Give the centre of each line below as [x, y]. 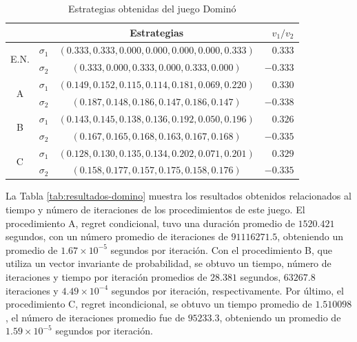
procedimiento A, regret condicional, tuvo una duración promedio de [150, 223]
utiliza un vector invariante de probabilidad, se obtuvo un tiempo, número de [169, 263]
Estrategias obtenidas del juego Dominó [152, 8]
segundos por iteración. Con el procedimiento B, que [221, 249]
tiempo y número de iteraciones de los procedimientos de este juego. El [155, 210]
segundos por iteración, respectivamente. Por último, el [227, 290]
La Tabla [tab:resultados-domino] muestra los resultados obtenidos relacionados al [178, 196]
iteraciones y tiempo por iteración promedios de [106, 277]
